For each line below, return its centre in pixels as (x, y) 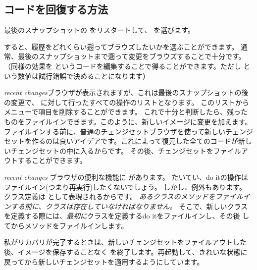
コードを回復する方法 (56, 9)
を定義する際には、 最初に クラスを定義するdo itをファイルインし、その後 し (127, 216)
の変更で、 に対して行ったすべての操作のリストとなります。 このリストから (127, 102)
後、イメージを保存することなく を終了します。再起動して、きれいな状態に (126, 252)
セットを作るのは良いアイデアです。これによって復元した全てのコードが (121, 141)
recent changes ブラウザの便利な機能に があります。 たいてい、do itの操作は (126, 177)
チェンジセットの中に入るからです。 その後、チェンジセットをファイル (126, 150)
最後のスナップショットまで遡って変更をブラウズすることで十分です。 (131, 56)
